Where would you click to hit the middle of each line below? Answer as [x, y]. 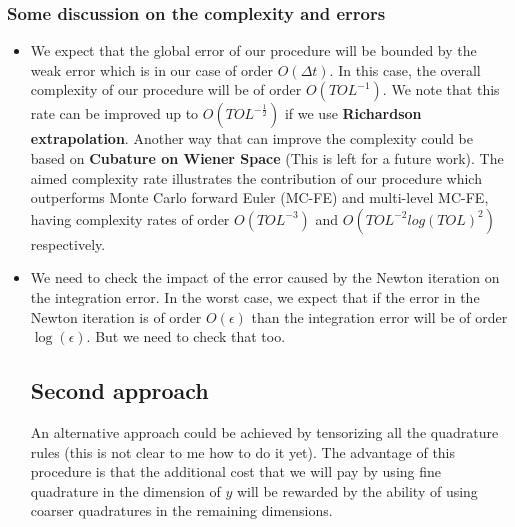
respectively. [68, 243]
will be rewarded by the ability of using [357, 490]
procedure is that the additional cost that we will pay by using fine [236, 471]
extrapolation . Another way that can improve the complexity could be [251, 138]
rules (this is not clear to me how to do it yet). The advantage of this [243, 451]
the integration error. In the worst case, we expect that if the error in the [255, 296]
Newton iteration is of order [116, 316]
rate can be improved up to [114, 113]
